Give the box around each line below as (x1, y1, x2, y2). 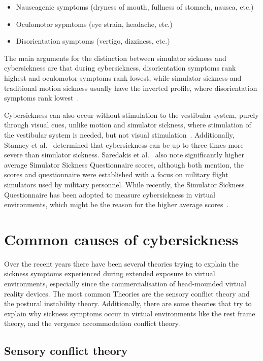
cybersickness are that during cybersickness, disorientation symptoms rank (4, 62, 236, 73)
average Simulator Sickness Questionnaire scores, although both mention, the (4, 159, 244, 170)
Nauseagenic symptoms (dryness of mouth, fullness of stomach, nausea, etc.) (16, 2, 254, 12)
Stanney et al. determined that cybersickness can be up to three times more (4, 139, 244, 150)
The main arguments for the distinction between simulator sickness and (4, 52, 226, 63)
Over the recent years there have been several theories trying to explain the (4, 258, 239, 269)
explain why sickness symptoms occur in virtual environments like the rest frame (4, 308, 255, 318)
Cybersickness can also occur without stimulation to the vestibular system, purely (4, 109, 259, 120)
